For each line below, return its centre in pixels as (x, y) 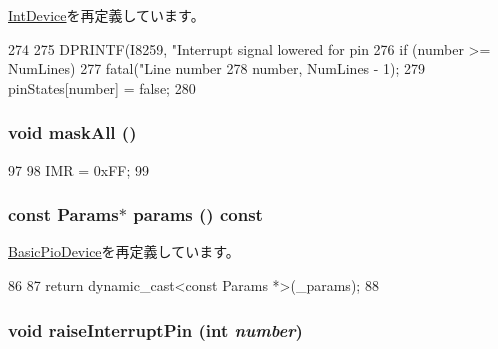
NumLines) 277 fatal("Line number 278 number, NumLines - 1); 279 (217, 68)
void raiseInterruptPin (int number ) (155, 329)
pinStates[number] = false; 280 (102, 87)
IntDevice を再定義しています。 (106, 15)
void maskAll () (72, 132)
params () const (198, 214)
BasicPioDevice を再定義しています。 (124, 251)
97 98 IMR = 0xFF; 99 (78, 169)
